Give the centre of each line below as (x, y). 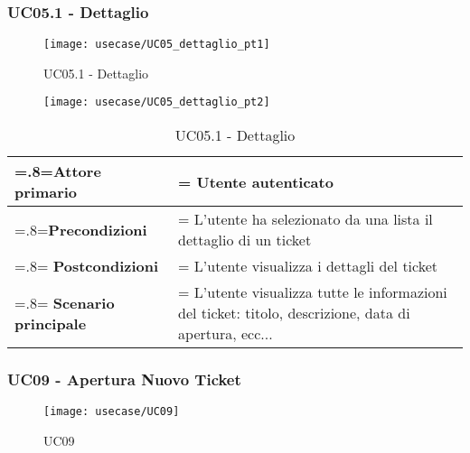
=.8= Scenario (65, 302)
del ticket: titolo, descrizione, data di (294, 313)
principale (51, 323)
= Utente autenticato (256, 181)
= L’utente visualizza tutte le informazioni (313, 292)
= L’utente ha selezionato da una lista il (305, 219)
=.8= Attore (58, 171)
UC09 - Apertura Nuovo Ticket (124, 379)
